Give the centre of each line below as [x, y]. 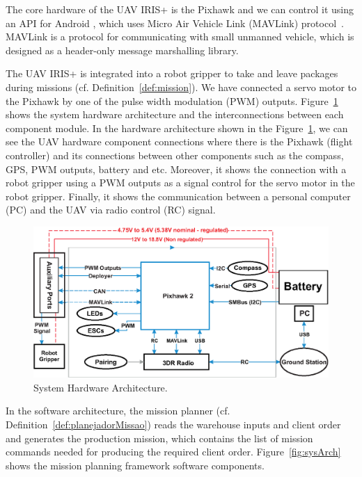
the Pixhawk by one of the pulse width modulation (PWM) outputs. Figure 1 [172, 100]
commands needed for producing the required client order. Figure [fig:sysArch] [173, 452]
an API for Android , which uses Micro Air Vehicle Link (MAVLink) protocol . [175, 23]
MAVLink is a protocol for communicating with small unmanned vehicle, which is [180, 37]
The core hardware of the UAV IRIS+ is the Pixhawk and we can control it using [180, 9]
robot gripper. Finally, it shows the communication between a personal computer [178, 196]
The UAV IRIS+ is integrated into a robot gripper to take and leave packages [172, 73]
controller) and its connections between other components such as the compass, [175, 155]
